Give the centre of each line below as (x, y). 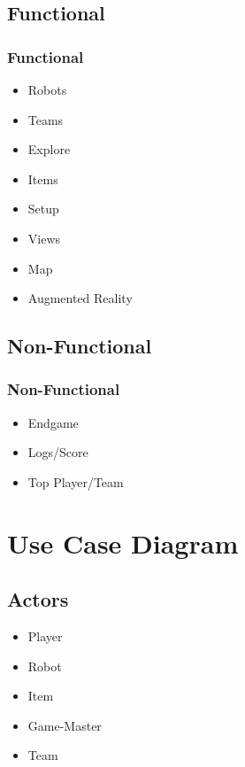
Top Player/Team (76, 481)
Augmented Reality (80, 298)
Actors (38, 599)
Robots (47, 89)
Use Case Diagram (123, 542)
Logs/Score (58, 452)
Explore (49, 149)
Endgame (53, 422)
